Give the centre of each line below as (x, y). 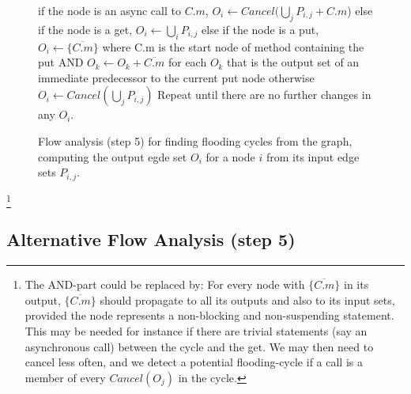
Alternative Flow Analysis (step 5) (151, 239)
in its (356, 284)
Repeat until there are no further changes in (264, 95)
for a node (230, 156)
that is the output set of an (293, 62)
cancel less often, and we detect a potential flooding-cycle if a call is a (194, 362)
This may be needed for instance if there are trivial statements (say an (196, 330)
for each (187, 62)
